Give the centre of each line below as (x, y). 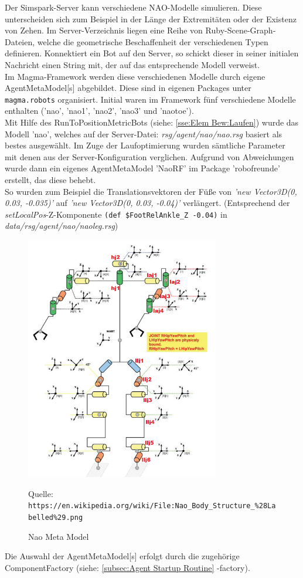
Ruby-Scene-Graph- (241, 30)
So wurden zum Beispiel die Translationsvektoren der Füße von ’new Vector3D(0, (151, 191)
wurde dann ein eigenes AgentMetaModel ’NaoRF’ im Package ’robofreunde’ (142, 168)
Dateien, (20, 41)
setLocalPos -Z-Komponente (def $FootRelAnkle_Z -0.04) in (116, 214)
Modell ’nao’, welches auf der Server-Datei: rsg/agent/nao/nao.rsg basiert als (144, 133)
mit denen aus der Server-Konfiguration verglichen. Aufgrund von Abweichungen (149, 156)
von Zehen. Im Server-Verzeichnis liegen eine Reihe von (104, 30)
